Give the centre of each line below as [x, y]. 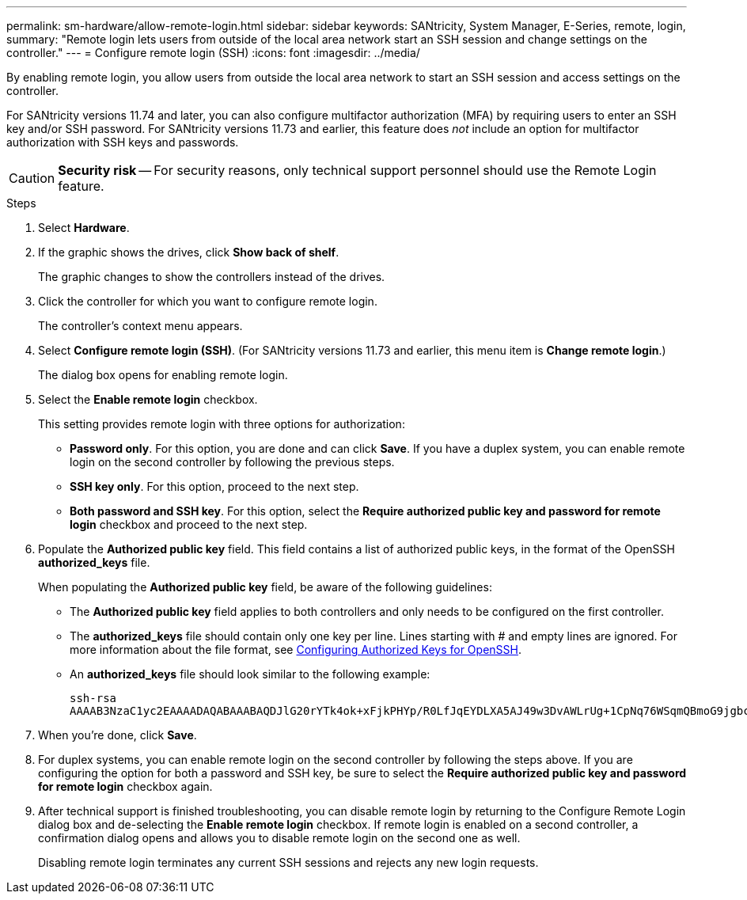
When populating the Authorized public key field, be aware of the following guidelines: [265, 587]
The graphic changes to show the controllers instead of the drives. [212, 277]
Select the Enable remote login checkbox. [148, 399]
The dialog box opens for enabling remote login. [163, 375]
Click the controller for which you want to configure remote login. [208, 301]
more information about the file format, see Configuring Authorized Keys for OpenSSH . [296, 649]
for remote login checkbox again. [125, 786]
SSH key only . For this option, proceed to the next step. [214, 486]
